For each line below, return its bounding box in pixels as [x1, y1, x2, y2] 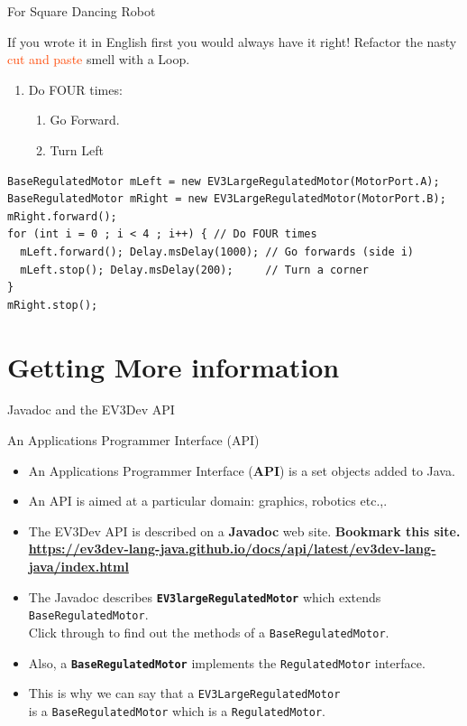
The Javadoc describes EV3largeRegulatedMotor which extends [28, 587, 381, 606]
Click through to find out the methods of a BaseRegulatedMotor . [28, 622, 389, 641]
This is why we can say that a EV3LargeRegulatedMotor [28, 684, 341, 703]
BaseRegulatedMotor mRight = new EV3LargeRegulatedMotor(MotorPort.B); [7, 192, 446, 206]
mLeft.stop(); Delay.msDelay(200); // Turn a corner [20, 263, 369, 276]
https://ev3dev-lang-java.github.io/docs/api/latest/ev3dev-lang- [28, 539, 436, 558]
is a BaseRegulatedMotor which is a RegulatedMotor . [28, 701, 325, 720]
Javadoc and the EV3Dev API [7, 400, 175, 419]
